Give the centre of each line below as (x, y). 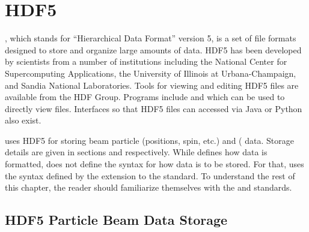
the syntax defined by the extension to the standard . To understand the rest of (150, 175)
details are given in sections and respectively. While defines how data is (136, 152)
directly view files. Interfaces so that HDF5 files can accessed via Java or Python (154, 108)
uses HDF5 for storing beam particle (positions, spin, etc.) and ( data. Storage (149, 140)
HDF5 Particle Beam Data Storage (116, 220)
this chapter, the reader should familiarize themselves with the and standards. (148, 187)
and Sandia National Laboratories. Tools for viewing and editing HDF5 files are (152, 85)
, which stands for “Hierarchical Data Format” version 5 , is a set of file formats (151, 38)
